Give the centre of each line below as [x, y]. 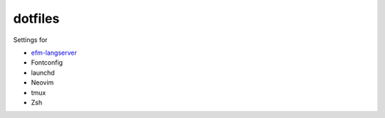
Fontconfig [47, 63]
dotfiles [36, 18]
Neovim [42, 82]
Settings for [30, 40]
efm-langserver [54, 53]
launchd [43, 73]
